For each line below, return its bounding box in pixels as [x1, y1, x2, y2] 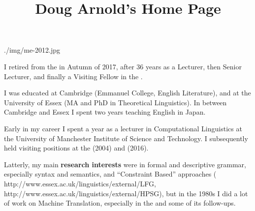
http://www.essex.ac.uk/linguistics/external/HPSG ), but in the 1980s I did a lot [4, 188, 248, 198]
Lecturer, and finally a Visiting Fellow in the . [4, 71, 143, 81]
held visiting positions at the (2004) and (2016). [4, 143, 149, 153]
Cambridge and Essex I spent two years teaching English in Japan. [4, 107, 206, 117]
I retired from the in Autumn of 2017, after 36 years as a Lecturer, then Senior [4, 61, 242, 71]
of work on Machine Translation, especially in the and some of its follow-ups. [4, 198, 236, 208]
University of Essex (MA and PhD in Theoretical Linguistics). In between [4, 97, 227, 107]
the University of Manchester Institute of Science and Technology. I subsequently [4, 133, 248, 143]
